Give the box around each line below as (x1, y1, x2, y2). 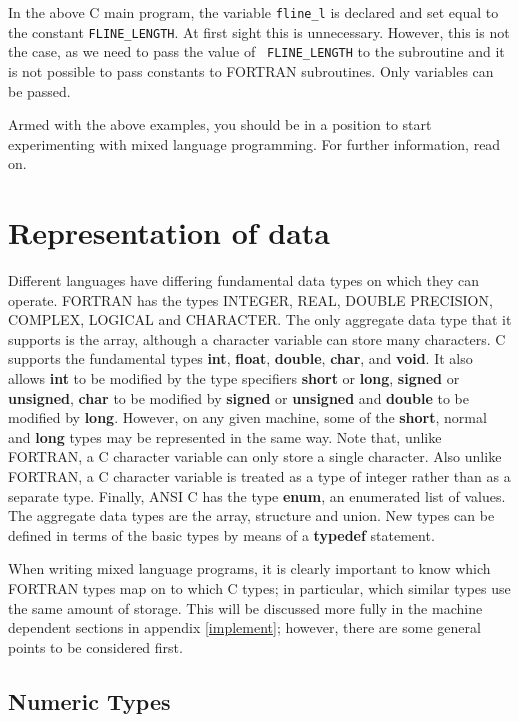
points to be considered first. (8, 636, 183, 657)
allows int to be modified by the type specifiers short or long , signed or (8, 368, 460, 389)
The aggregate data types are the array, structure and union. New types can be (8, 505, 495, 526)
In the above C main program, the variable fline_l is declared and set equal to (8, 2, 499, 22)
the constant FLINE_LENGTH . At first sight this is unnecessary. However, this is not (8, 21, 510, 42)
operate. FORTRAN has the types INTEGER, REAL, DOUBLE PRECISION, (8, 289, 493, 310)
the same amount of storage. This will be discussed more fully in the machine (8, 597, 483, 618)
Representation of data (8, 212, 331, 253)
